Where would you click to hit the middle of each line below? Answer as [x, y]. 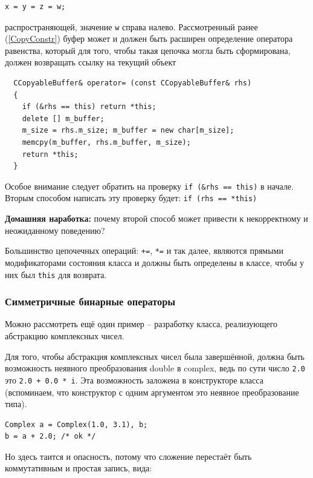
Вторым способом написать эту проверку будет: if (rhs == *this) [131, 198]
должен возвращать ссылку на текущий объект [91, 62]
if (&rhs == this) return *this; [89, 107]
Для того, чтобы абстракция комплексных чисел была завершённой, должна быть [155, 356]
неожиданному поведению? [55, 230]
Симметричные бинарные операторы [90, 301]
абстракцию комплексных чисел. [65, 336]
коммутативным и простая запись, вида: [79, 468]
